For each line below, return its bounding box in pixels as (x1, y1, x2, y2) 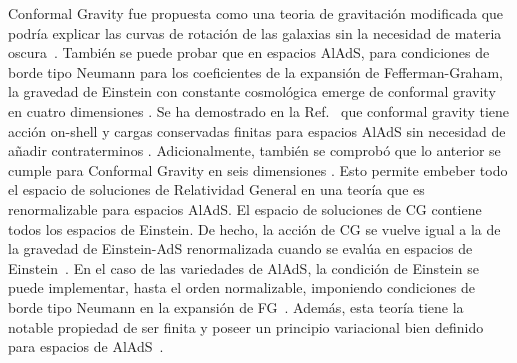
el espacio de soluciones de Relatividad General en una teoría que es (8, 179, 425, 200)
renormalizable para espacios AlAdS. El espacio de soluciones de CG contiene (8, 198, 482, 219)
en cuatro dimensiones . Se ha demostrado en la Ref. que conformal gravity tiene (8, 100, 510, 121)
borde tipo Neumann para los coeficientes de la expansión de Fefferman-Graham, (8, 61, 503, 82)
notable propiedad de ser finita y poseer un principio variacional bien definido (8, 316, 484, 337)
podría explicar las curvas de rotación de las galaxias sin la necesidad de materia (8, 22, 502, 43)
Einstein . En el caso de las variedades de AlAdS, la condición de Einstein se (8, 257, 479, 278)
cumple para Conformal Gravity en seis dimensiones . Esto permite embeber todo (8, 159, 508, 180)
